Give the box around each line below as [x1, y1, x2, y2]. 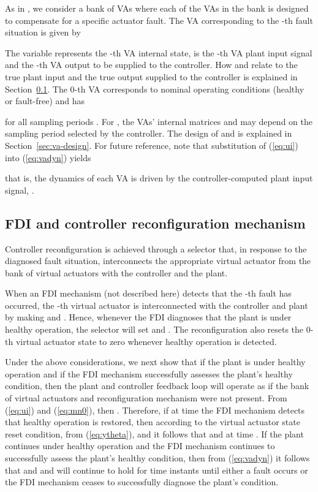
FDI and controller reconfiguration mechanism [5, 213, 306, 232]
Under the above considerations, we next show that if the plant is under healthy [5, 355, 306, 368]
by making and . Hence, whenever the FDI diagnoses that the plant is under [5, 311, 292, 324]
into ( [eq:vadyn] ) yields [5, 151, 91, 164]
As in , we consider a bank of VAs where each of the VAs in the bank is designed [5, 2, 309, 14]
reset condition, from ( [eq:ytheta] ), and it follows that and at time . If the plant [5, 427, 304, 440]
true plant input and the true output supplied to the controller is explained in [5, 70, 298, 83]
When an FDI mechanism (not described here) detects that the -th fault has [5, 287, 292, 300]
